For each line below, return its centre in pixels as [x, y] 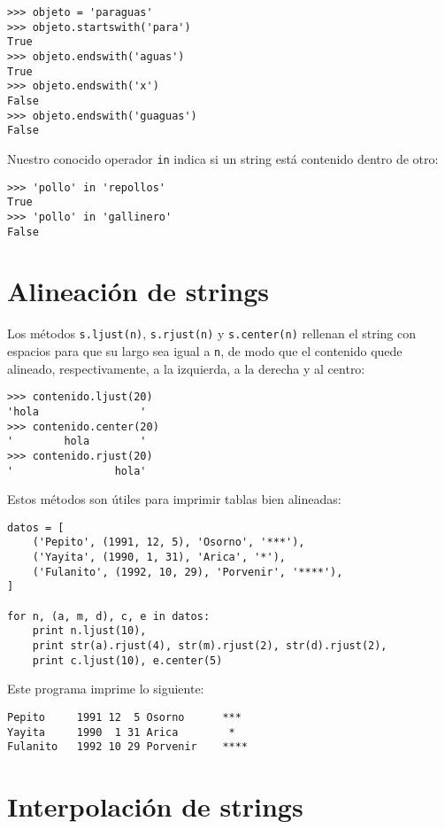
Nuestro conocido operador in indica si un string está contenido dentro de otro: [223, 158]
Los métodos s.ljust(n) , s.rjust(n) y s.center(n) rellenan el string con [211, 333]
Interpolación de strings [155, 806]
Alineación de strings [138, 291]
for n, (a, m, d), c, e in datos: [109, 616]
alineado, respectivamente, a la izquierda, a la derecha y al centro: [186, 368]
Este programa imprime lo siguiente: [106, 689]
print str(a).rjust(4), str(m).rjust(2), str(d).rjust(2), [210, 646]
